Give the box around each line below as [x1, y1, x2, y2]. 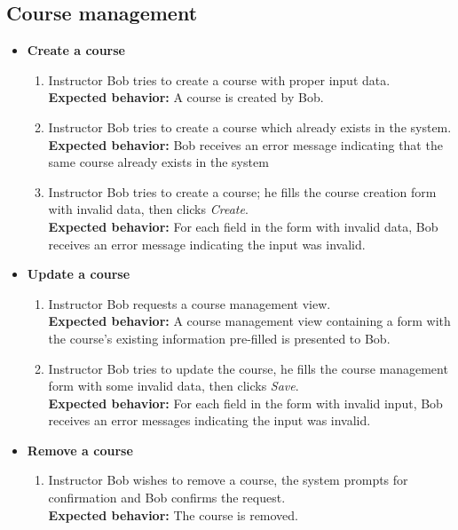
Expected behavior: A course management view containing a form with [48, 312, 451, 330]
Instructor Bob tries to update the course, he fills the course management [48, 359, 448, 377]
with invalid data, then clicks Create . [48, 200, 249, 218]
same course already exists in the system [48, 153, 269, 171]
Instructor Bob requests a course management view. [48, 294, 331, 312]
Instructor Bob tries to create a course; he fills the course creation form [48, 182, 437, 201]
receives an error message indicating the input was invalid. [48, 234, 366, 253]
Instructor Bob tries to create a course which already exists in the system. [48, 117, 452, 136]
